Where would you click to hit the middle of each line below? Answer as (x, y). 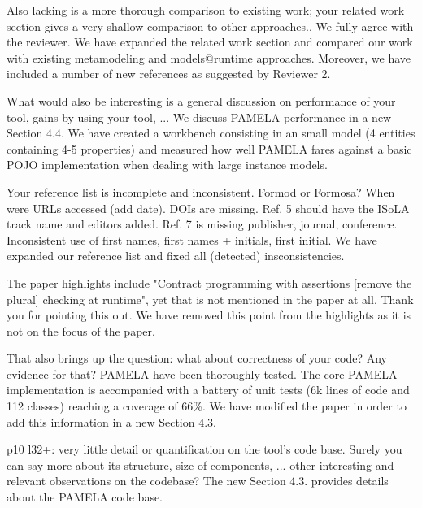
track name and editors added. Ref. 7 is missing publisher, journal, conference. (202, 224)
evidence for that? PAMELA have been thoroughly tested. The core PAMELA (202, 373)
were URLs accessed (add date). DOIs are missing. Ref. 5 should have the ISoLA (208, 208)
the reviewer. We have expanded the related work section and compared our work (210, 42)
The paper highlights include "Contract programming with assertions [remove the (209, 282)
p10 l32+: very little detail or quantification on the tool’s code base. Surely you (204, 449)
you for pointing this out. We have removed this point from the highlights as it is (209, 315)
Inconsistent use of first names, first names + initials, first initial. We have (192, 239)
